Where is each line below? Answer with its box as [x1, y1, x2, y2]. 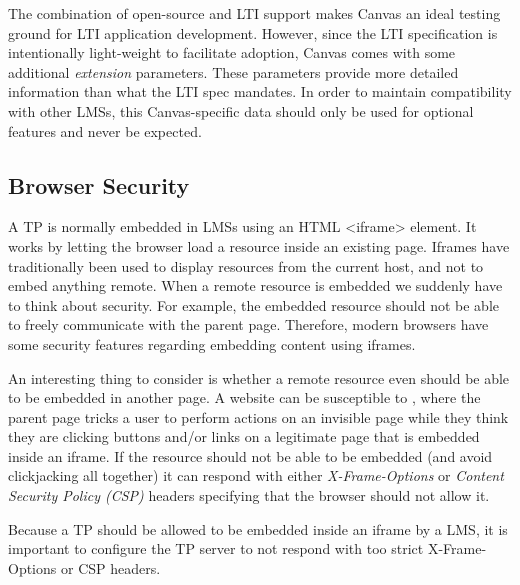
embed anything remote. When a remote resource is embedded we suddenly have [8, 275, 503, 296]
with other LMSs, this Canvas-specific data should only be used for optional [8, 100, 474, 121]
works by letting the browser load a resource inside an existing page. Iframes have [8, 235, 510, 256]
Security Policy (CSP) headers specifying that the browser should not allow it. [8, 485, 490, 506]
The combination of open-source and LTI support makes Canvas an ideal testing [8, 3, 501, 23]
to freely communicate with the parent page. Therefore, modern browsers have [8, 314, 489, 335]
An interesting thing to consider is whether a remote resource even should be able [8, 367, 510, 388]
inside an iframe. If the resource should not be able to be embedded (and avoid [8, 445, 493, 466]
